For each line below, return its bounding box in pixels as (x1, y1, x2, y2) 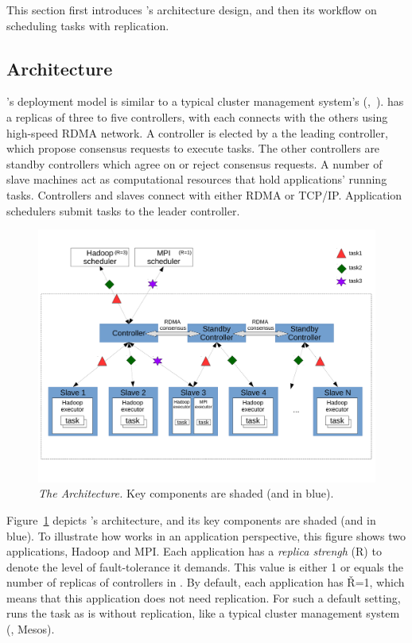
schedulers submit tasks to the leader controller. (6, 202, 240, 219)
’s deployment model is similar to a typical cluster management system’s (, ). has (6, 93, 404, 110)
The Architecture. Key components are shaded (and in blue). (38, 485, 334, 502)
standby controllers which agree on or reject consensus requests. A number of (6, 155, 383, 172)
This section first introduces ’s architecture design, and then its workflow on (6, 2, 377, 17)
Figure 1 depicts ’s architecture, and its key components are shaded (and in (6, 511, 376, 528)
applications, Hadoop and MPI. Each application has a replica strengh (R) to (6, 543, 382, 560)
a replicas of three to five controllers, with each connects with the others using (6, 108, 388, 125)
